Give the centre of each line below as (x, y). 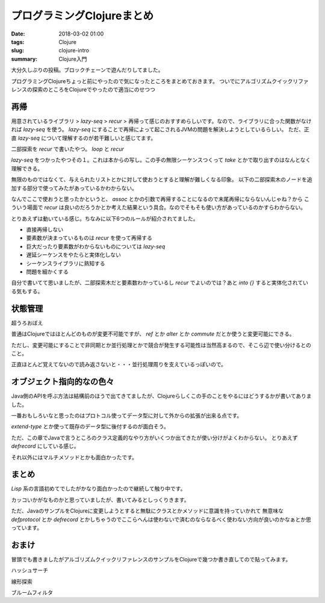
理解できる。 (27, 168)
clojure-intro (74, 51)
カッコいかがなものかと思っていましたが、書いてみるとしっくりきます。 (100, 499)
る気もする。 (27, 291)
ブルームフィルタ (32, 593)
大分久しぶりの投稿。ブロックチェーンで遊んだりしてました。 (87, 70)
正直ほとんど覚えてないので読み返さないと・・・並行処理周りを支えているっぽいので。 (119, 364)
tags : (18, 42)
